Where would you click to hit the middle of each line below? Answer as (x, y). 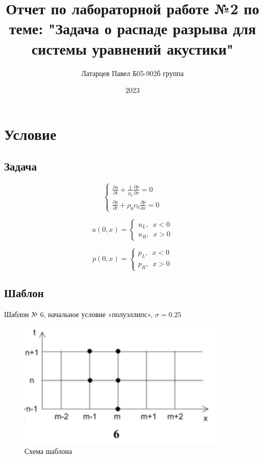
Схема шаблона (48, 451)
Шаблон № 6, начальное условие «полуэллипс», (78, 314)
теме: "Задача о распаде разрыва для (133, 28)
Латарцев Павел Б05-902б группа (133, 73)
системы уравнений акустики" (133, 48)
